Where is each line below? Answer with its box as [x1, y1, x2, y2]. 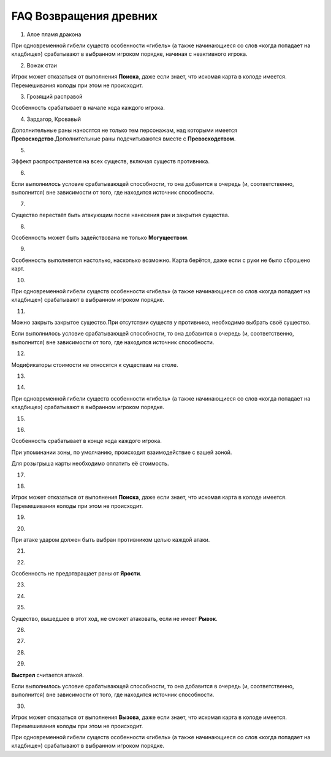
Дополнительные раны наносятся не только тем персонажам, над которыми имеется [11, 126, 237, 134]
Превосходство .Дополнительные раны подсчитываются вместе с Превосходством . [11, 135, 236, 142]
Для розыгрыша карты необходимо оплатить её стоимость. [11, 460, 169, 467]
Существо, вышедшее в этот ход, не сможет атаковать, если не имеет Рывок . [11, 615, 218, 622]
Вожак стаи [26, 61, 58, 69]
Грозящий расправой [26, 93, 83, 100]
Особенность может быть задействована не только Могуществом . [11, 234, 189, 241]
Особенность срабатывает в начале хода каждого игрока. [11, 104, 165, 112]
